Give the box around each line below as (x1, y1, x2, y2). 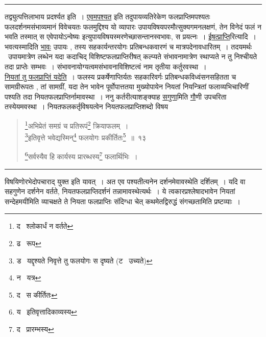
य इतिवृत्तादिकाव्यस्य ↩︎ (16, 306, 77, 317)
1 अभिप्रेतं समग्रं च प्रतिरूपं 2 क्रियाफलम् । (25, 118, 129, 131)
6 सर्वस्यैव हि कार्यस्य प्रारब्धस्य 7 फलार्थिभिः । (25, 150, 138, 162)
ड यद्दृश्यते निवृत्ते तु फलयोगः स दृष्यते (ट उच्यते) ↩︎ (16, 255, 153, 266)
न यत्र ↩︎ (16, 272, 41, 283)
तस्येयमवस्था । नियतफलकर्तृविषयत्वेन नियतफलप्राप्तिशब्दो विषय (5, 101, 168, 112)
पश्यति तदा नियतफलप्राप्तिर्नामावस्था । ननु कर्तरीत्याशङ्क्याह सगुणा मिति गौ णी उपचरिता (5, 91, 227, 102)
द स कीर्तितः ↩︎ (16, 289, 58, 300)
